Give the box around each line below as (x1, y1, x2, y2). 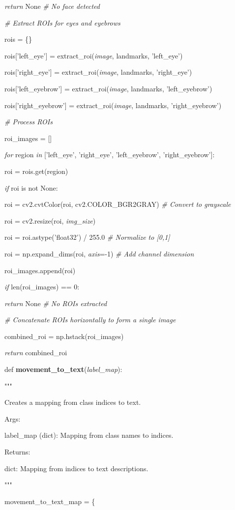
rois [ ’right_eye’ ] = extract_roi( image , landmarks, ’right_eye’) (4, 67, 192, 77)
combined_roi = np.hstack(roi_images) (4, 331, 124, 341)
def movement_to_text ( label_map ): (4, 364, 122, 374)
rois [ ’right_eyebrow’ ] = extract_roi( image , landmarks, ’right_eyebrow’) (4, 100, 222, 110)
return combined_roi (4, 347, 67, 358)
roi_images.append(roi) (4, 265, 76, 275)
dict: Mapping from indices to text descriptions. (4, 463, 148, 473)
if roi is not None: (4, 182, 58, 193)
